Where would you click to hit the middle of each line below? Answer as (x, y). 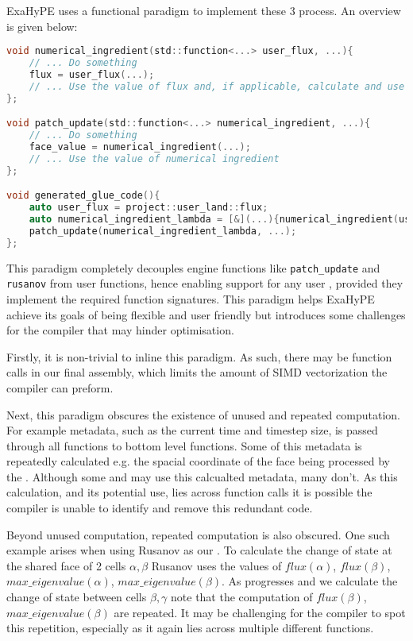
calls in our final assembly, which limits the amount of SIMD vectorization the (197, 372)
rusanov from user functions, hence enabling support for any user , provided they (205, 283)
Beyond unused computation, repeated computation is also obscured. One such (198, 534)
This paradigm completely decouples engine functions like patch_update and (193, 267)
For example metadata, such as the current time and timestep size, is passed (192, 430)
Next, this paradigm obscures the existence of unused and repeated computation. (203, 414)
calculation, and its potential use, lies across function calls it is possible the (189, 492)
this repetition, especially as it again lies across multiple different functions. (190, 628)
